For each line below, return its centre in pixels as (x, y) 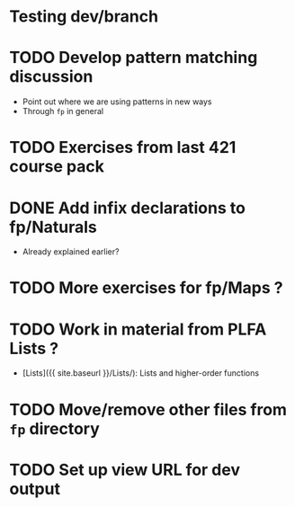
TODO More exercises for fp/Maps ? (146, 288)
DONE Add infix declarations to (127, 208)
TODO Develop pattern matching (134, 58)
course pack (57, 167)
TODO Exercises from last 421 (123, 148)
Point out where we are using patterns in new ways (117, 102)
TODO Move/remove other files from (148, 409)
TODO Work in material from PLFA (138, 329)
